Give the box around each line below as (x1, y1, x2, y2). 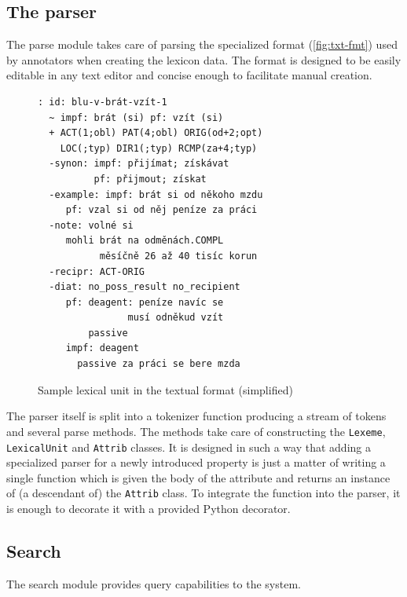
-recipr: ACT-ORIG (49, 266, 145, 277)
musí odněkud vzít (127, 312, 224, 324)
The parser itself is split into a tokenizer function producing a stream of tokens (6, 408, 387, 424)
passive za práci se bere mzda (77, 358, 240, 370)
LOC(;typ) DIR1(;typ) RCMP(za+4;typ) (60, 142, 258, 154)
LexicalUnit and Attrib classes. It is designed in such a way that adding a (6, 438, 371, 455)
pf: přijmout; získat (93, 173, 207, 185)
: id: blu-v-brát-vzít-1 (38, 96, 167, 108)
